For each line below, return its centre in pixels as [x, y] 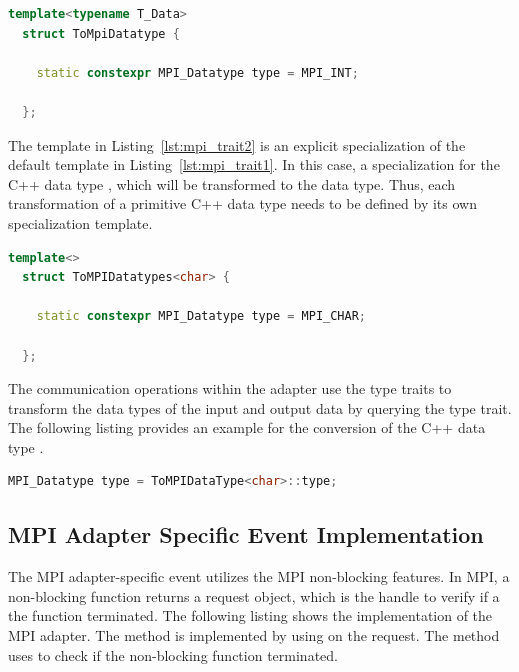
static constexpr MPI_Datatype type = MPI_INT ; [197, 72]
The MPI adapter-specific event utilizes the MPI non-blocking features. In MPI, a [259, 576]
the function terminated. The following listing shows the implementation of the [250, 615]
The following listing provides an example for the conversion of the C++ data [247, 427]
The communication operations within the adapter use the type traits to [230, 388]
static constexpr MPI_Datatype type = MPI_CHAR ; [201, 316]
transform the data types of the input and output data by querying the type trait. [260, 407]
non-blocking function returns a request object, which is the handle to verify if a [254, 595]
